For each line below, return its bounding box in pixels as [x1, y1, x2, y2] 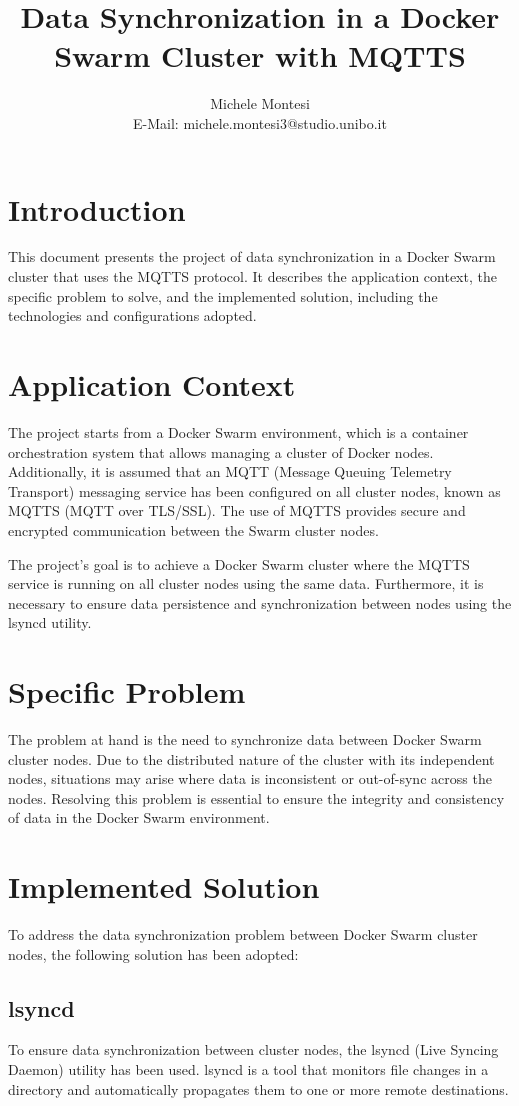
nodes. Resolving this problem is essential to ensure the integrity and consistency [8, 787, 505, 808]
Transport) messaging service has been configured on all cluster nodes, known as [8, 480, 501, 501]
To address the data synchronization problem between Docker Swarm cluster [8, 924, 478, 945]
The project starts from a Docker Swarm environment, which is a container [8, 421, 469, 442]
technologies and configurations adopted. [8, 305, 257, 326]
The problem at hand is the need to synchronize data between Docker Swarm [8, 729, 482, 749]
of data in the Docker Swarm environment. [8, 807, 270, 828]
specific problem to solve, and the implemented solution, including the [8, 285, 438, 306]
